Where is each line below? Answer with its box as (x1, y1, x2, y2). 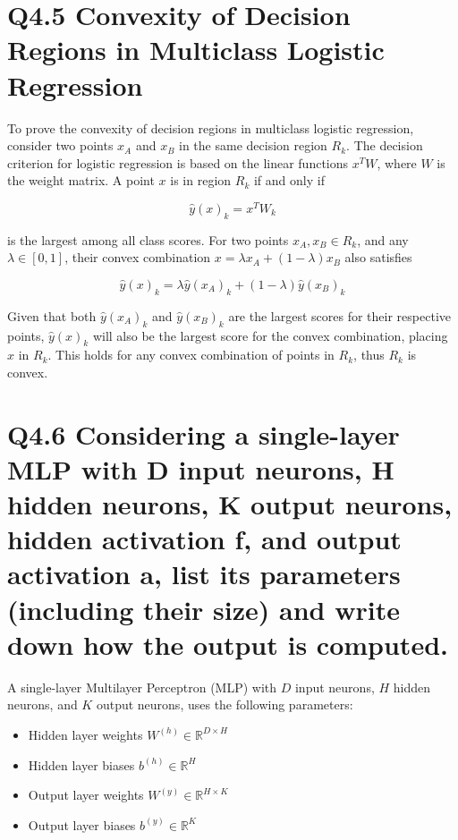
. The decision (346, 136, 423, 155)
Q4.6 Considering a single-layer (7, 415, 400, 452)
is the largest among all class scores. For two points (7, 230, 289, 249)
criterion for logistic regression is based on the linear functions (7, 153, 349, 172)
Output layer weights (28, 785, 144, 804)
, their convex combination (64, 248, 211, 267)
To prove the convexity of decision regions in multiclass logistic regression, (7, 118, 414, 137)
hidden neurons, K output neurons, (7, 486, 453, 522)
